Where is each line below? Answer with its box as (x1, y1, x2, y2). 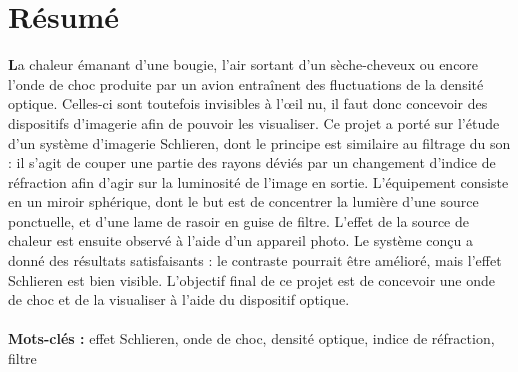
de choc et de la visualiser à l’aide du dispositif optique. (8, 289, 350, 310)
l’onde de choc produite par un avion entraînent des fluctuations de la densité (8, 73, 484, 94)
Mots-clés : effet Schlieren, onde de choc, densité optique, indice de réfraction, (8, 328, 495, 349)
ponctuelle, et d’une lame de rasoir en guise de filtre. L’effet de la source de (8, 210, 469, 231)
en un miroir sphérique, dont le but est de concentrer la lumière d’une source (8, 191, 479, 212)
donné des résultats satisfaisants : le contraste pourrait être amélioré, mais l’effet (8, 250, 502, 271)
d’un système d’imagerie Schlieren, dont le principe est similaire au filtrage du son (8, 132, 511, 153)
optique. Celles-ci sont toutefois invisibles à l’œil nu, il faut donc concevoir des (8, 93, 488, 114)
